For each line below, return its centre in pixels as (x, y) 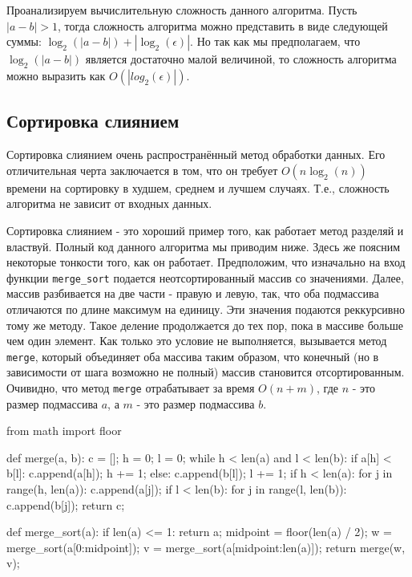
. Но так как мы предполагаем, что (275, 41)
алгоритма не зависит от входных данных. (109, 203)
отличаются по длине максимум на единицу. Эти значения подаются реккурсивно (206, 309)
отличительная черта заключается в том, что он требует (142, 170)
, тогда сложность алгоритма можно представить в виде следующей (222, 25)
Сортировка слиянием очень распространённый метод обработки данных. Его (196, 154)
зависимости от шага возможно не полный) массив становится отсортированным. (206, 372)
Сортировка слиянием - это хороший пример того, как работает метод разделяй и (205, 230)
